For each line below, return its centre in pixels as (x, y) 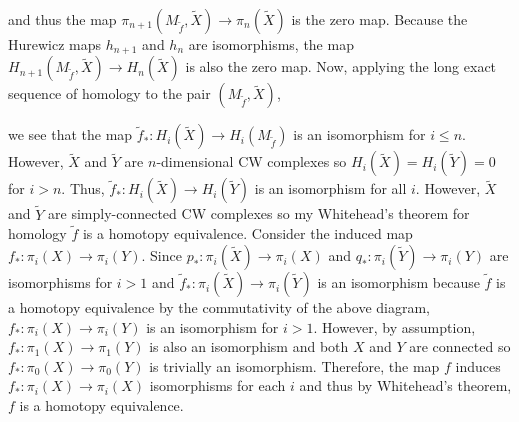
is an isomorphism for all (330, 188)
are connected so (460, 346)
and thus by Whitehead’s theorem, (405, 385)
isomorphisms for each (217, 385)
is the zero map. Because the (379, 19)
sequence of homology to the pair (109, 93)
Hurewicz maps (55, 44)
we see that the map (70, 134)
